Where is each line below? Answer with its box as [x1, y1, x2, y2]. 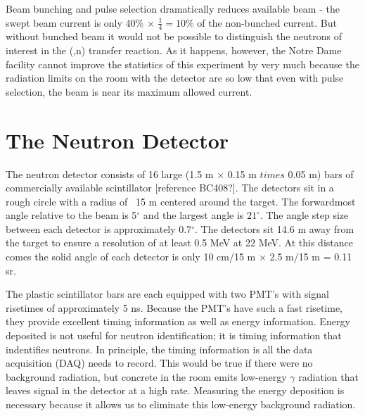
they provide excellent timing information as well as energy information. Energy [6, 314, 350, 329]
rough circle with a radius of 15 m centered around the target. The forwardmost [6, 194, 356, 208]
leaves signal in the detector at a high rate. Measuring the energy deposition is [6, 383, 345, 398]
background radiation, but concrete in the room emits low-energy [6, 369, 287, 384]
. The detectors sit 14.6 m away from [195, 221, 354, 236]
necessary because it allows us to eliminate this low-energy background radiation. [6, 397, 356, 412]
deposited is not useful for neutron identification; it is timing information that [6, 328, 342, 343]
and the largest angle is [143, 208, 244, 222]
